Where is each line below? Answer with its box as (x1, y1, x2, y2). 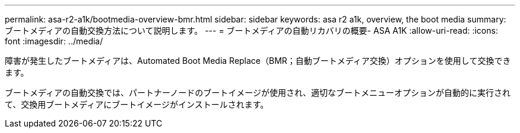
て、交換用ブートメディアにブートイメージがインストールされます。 (5, 99, 269, 109)
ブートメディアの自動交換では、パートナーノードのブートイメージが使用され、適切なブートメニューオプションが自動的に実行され (5, 87, 511, 98)
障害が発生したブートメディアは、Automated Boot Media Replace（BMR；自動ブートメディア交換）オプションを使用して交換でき (5, 56, 511, 66)
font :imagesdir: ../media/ (5, 36, 103, 46)
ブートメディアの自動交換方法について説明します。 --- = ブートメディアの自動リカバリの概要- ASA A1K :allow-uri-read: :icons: (5, 25, 498, 35)
